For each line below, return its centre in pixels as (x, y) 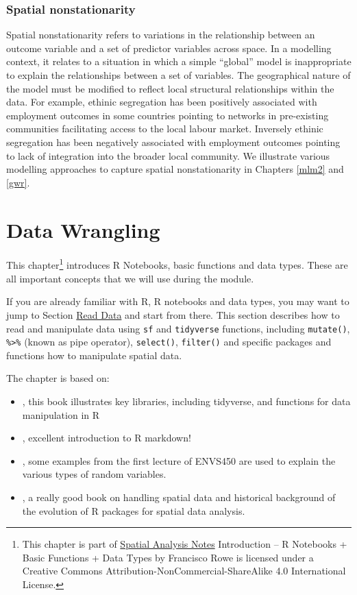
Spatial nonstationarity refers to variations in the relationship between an (161, 35)
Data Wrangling (83, 229)
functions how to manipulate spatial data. (94, 355)
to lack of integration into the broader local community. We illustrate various (168, 155)
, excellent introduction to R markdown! (107, 438)
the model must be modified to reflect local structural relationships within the (170, 88)
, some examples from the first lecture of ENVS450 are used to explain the (179, 460)
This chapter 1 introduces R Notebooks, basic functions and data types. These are (177, 264)
